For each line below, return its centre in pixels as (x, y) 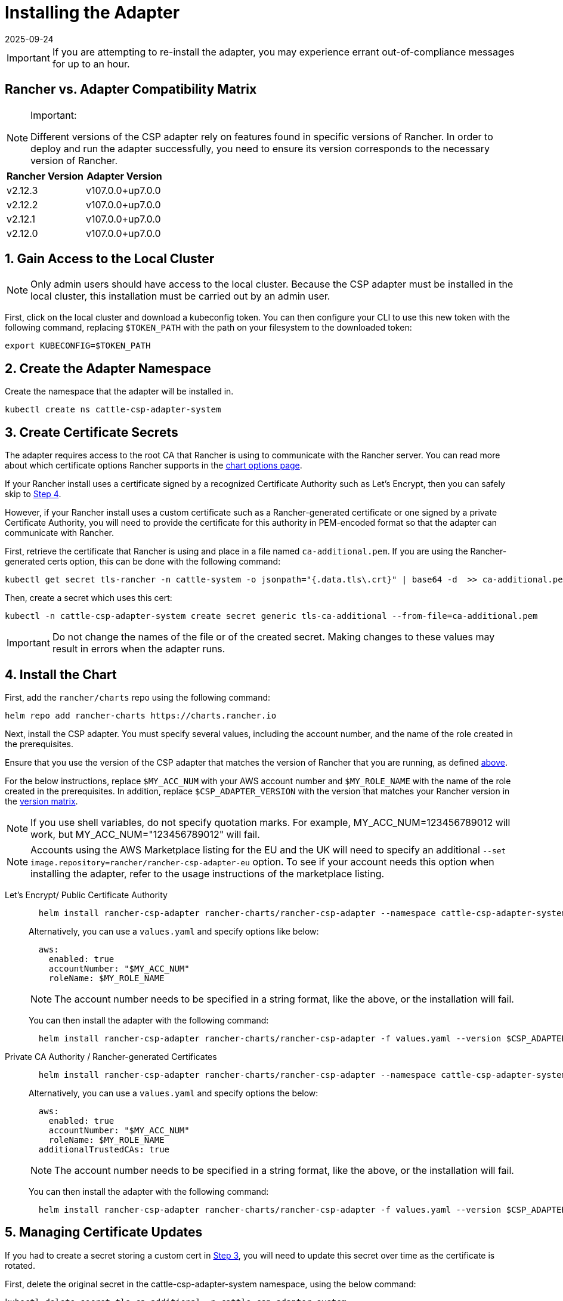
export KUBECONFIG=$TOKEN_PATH (78, 346)
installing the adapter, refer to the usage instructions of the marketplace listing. (208, 873)
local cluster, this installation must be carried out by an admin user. (180, 296)
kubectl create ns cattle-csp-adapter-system (113, 410)
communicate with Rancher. (59, 533)
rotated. (20, 1265)
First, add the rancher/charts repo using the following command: (138, 697)
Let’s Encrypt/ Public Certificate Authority (86, 895)
